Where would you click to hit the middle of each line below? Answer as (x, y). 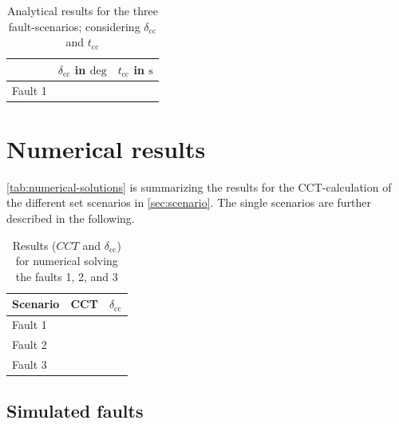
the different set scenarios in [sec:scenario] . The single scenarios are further (189, 202)
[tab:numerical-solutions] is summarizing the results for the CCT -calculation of (199, 186)
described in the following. (71, 218)
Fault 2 (30, 345)
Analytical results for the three (82, 10)
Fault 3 (30, 364)
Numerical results (106, 148)
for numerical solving (67, 261)
